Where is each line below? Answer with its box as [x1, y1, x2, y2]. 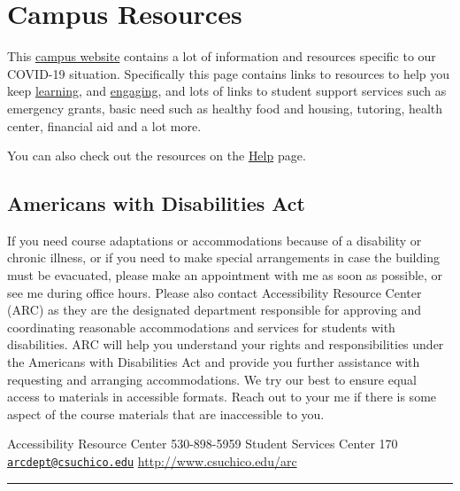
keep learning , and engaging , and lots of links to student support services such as [7, 82, 447, 100]
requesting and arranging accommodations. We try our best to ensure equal [7, 370, 417, 388]
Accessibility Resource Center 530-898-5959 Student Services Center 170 [7, 434, 398, 453]
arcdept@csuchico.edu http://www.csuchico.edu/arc [7, 452, 297, 471]
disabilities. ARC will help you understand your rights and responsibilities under [7, 335, 444, 354]
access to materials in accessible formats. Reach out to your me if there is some [7, 387, 437, 406]
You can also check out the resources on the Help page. [7, 146, 306, 165]
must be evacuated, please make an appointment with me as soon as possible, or [7, 266, 443, 284]
